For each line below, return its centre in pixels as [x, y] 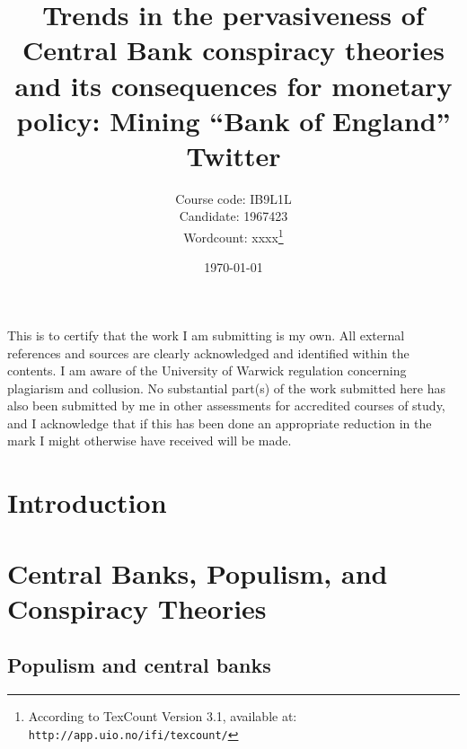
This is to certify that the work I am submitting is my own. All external [206, 335]
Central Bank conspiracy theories [233, 50]
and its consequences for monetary [233, 85]
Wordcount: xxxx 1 [233, 236]
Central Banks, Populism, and [198, 573]
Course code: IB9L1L [233, 198]
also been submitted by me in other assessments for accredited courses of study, [226, 405]
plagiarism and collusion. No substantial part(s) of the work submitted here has [226, 388]
